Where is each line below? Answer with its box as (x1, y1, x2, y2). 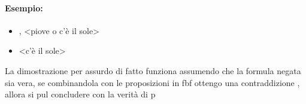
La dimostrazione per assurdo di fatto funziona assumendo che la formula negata (5, 64, 301, 77)
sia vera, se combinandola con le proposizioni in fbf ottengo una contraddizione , (5, 76, 300, 88)
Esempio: (5, 1, 43, 14)
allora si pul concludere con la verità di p (5, 88, 156, 100)
